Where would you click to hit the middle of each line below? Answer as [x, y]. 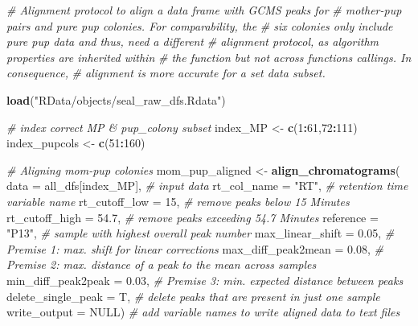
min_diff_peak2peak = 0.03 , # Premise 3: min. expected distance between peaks [205, 280]
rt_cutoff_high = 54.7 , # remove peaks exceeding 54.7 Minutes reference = [193, 217]
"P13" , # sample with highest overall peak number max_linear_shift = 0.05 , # [201, 233]
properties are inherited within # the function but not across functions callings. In [209, 57]
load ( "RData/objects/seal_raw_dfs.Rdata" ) [116, 99]
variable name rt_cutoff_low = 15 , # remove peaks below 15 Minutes [178, 201]
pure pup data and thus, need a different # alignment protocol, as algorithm [193, 41]
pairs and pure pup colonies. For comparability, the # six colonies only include [200, 25]
